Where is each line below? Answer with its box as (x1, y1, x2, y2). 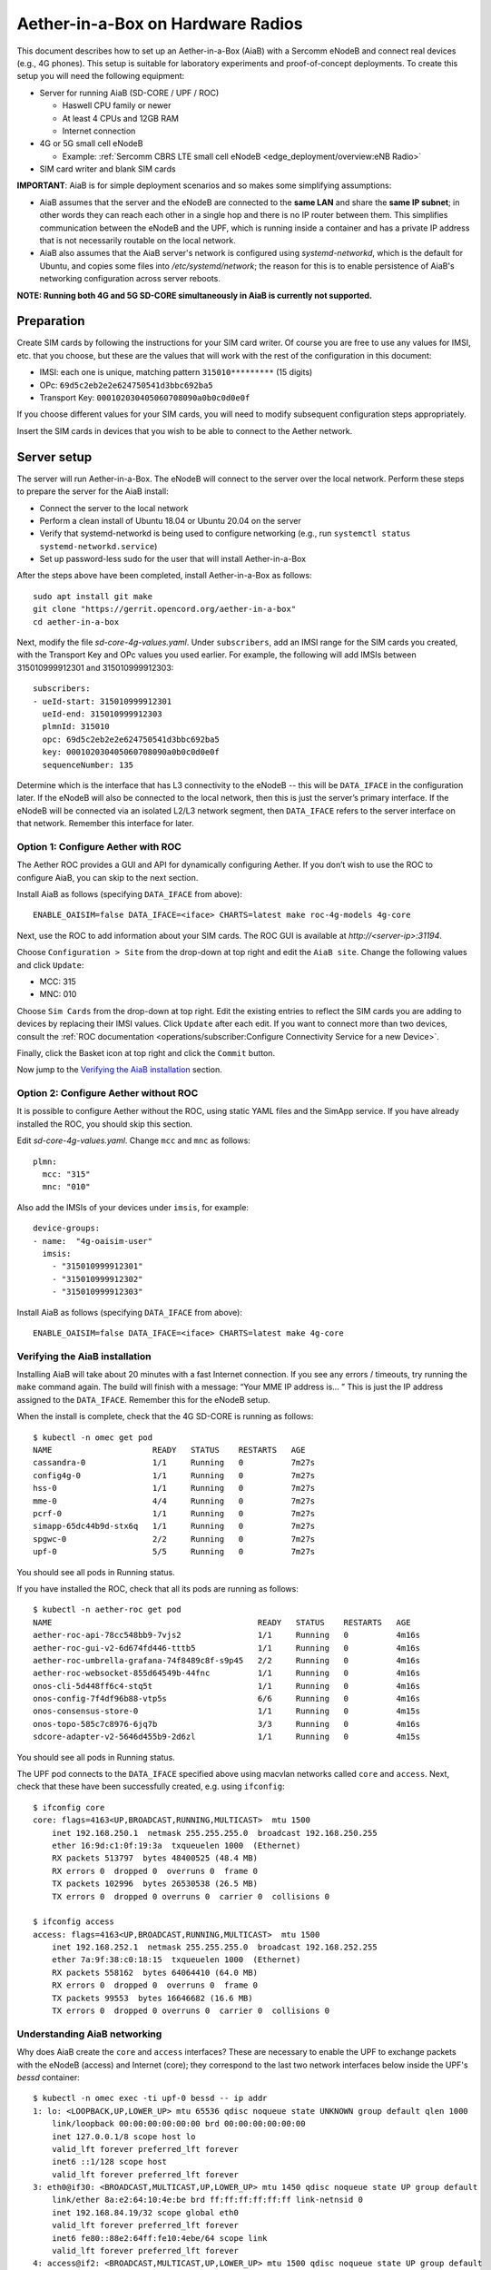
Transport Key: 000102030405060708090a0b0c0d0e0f (39, 392, 250, 403)
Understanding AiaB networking (16, 2028, 162, 2040)
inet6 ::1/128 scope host (51, 2156, 168, 2167)
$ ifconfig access (33, 1917, 115, 1927)
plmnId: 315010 (42, 722, 110, 732)
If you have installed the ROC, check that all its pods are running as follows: (16, 1583, 299, 1594)
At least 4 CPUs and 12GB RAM (62, 113, 179, 123)
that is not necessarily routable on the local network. (39, 235, 236, 246)
